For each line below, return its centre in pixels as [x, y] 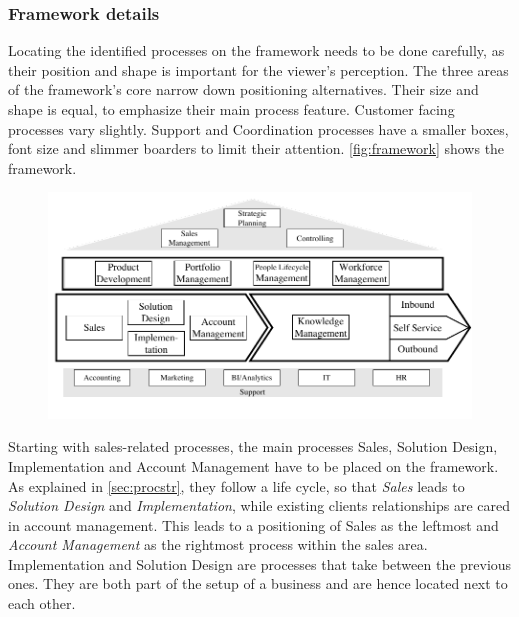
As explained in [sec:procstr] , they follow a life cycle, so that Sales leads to [236, 485]
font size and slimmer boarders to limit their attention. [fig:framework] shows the [256, 148]
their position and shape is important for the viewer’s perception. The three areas [258, 69]
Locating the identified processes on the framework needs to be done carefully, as [256, 50]
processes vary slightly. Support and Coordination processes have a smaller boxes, [258, 128]
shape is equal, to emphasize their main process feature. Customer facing [231, 109]
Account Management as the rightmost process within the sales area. [218, 544]
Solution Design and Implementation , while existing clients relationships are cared [259, 505]
